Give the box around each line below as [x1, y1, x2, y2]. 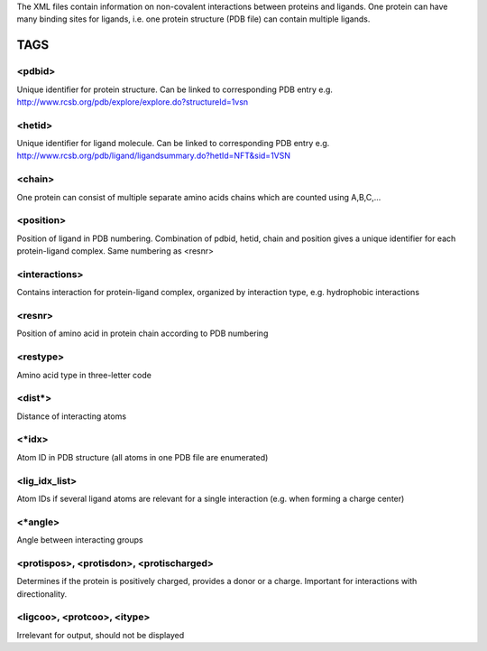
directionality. [16, 588, 68, 600]
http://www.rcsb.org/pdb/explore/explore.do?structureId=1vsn [16, 96, 249, 107]
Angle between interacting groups [16, 535, 143, 545]
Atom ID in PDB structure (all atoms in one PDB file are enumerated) [16, 451, 269, 462]
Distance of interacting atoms [16, 411, 126, 422]
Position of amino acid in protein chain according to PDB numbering [16, 328, 269, 339]
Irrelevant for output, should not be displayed [16, 629, 185, 640]
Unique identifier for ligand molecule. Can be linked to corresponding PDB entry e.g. [16, 138, 330, 149]
